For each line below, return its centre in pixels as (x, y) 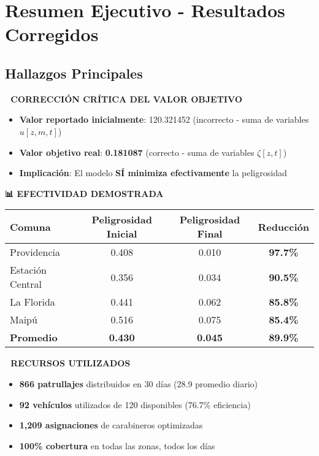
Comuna (30, 226)
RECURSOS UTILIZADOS (71, 363)
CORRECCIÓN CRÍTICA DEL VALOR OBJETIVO (126, 99)
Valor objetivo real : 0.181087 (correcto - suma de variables (137, 152)
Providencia (35, 252)
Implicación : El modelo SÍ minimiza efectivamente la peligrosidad (153, 173)
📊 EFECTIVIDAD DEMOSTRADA (84, 193)
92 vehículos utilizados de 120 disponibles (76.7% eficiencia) (135, 404)
